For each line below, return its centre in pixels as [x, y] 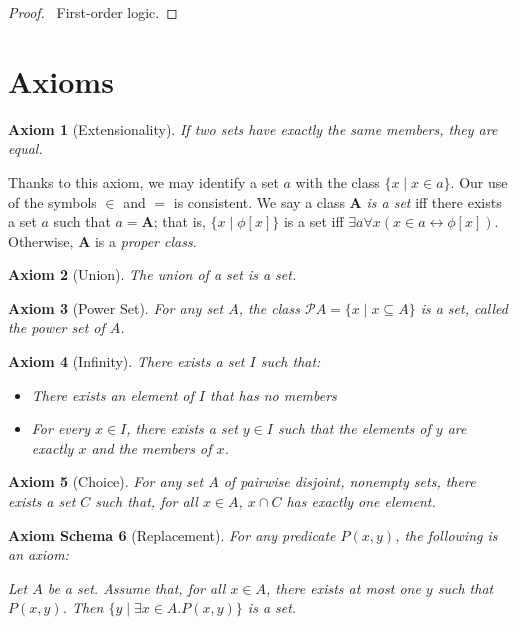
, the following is [446, 534]
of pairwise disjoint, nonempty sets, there [349, 481]
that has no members [273, 394]
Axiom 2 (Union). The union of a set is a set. [152, 274]
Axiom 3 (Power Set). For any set [116, 307]
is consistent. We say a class [259, 201]
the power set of [56, 327]
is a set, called [464, 307]
